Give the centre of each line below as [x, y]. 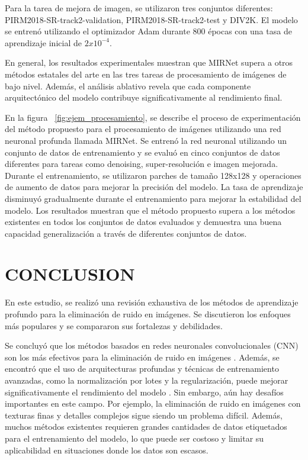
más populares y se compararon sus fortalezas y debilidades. [114, 325]
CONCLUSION [70, 274]
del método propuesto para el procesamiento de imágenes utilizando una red [143, 129]
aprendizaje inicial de [43, 42]
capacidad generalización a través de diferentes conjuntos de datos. [126, 233]
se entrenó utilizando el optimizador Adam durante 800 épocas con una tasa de [148, 31]
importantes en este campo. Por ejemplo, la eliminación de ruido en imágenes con [153, 403]
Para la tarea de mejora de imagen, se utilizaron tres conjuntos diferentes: [139, 8]
